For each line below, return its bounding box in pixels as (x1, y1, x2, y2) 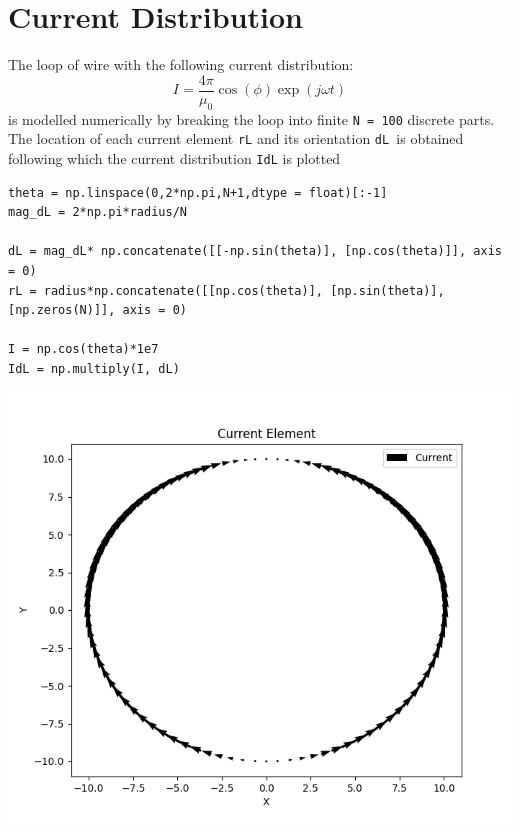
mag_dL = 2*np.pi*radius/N (8, 205, 187, 220)
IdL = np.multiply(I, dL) (8, 361, 180, 376)
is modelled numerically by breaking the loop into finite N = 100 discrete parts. (8, 108, 495, 129)
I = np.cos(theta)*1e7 (8, 342, 159, 357)
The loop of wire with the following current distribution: (8, 54, 354, 75)
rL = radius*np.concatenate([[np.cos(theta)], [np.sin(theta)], (8, 283, 445, 298)
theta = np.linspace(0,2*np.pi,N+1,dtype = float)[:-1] (8, 185, 388, 200)
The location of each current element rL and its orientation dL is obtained (8, 128, 464, 149)
